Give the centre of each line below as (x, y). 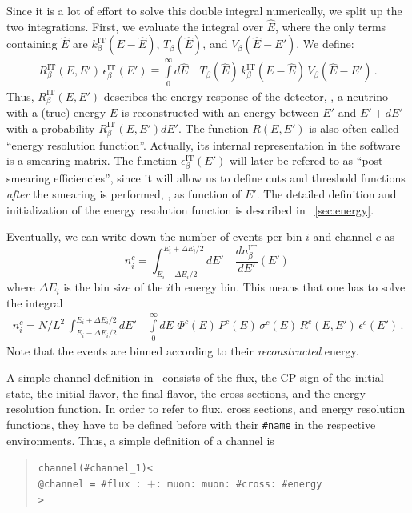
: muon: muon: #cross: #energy (239, 484)
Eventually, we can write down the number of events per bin (154, 236)
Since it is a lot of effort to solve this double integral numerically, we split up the (204, 10)
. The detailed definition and (326, 193)
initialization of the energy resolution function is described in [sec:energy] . (190, 209)
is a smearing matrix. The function (92, 160)
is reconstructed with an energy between (220, 112)
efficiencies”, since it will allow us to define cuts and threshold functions (230, 178)
